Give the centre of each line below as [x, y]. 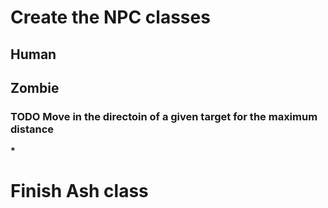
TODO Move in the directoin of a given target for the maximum [164, 116]
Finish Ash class [79, 191]
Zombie [35, 87]
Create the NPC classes [110, 17]
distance [32, 129]
